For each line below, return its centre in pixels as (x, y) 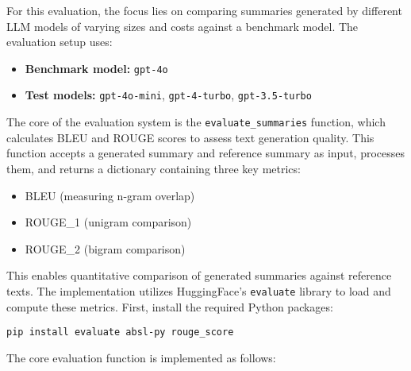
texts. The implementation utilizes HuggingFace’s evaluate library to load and (199, 290)
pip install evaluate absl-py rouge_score (120, 332)
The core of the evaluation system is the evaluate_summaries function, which (196, 122)
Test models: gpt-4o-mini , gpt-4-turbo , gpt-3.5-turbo (168, 95)
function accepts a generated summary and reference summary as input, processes (206, 153)
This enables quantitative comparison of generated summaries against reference (199, 275)
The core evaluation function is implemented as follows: (141, 357)
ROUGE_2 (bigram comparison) (105, 248)
